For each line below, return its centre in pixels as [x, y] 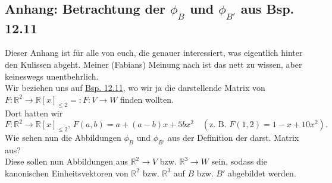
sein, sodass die [239, 161]
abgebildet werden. [262, 173]
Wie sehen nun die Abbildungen [63, 137]
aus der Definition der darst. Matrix [233, 137]
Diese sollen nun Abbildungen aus [66, 161]
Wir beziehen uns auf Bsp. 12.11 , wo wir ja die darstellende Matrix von [135, 88]
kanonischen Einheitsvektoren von [67, 173]
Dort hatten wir [34, 113]
